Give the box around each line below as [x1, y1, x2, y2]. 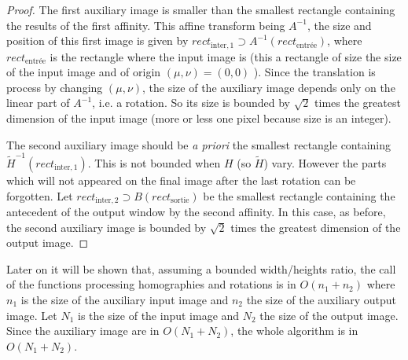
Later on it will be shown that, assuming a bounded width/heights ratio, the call [6, 260, 396, 277]
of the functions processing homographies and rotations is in [6, 276, 296, 292]
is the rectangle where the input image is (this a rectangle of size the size [50, 48, 402, 64]
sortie [171, 196, 189, 204]
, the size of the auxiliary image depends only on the [142, 79, 395, 95]
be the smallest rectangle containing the [203, 187, 395, 204]
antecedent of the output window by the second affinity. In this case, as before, [6, 203, 386, 219]
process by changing [6, 79, 103, 95]
